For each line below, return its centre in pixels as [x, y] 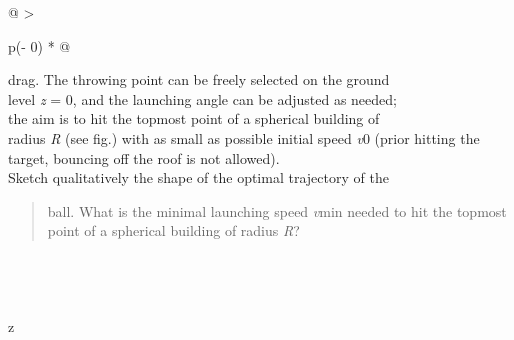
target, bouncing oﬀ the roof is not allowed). [144, 157]
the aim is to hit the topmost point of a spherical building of [194, 118]
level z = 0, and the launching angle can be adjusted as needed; [202, 98]
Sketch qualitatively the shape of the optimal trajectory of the [198, 177]
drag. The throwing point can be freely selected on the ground [199, 79]
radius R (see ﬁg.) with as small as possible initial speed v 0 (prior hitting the [244, 137]
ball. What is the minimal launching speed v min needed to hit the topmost [277, 210]
